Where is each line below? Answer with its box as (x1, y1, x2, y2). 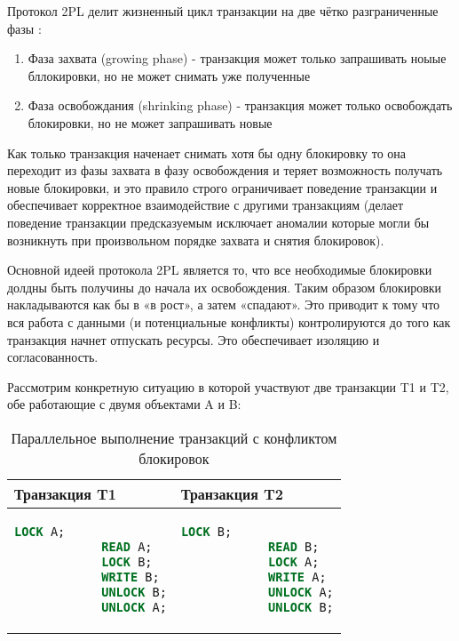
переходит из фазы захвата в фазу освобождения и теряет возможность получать (7, 161, 443, 180)
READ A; (101, 539, 153, 554)
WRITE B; (101, 569, 160, 584)
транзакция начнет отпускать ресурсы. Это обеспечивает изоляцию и (7, 330, 380, 349)
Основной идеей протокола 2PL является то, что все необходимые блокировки (7, 260, 432, 279)
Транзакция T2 (180, 483, 283, 504)
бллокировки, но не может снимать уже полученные (28, 66, 311, 84)
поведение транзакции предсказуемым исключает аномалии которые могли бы (7, 212, 430, 231)
